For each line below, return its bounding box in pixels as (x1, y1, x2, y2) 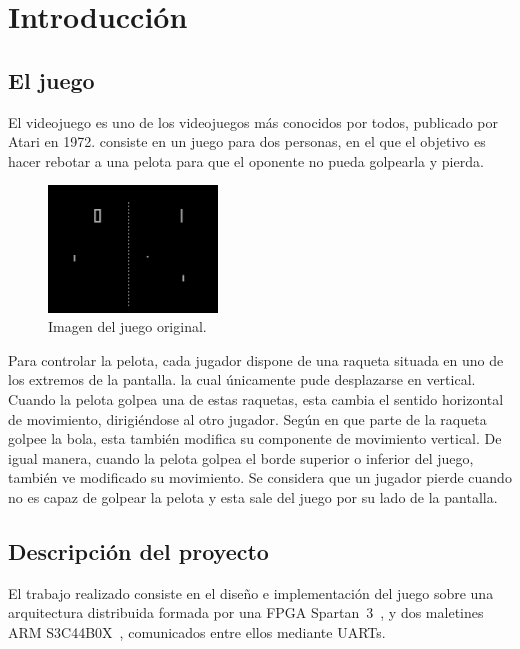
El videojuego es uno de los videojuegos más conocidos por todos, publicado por (8, 111, 498, 132)
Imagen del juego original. (48, 316, 207, 337)
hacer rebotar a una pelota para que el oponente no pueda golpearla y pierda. (8, 150, 484, 171)
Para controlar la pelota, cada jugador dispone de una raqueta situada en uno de (8, 349, 504, 370)
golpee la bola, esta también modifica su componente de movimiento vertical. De (8, 428, 502, 449)
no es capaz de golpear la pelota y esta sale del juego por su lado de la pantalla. (8, 486, 498, 507)
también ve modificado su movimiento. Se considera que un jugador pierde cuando (8, 467, 512, 488)
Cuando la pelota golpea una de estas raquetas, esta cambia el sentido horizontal (8, 388, 504, 409)
